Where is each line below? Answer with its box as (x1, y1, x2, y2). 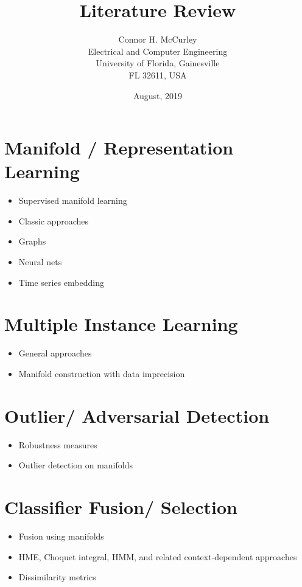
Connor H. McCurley (118, 33, 197, 46)
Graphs (18, 235, 46, 248)
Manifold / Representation (4, 135, 234, 160)
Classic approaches (18, 214, 88, 227)
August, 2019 (133, 89, 183, 102)
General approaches (18, 347, 92, 359)
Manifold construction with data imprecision (18, 367, 185, 380)
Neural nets (18, 255, 62, 268)
